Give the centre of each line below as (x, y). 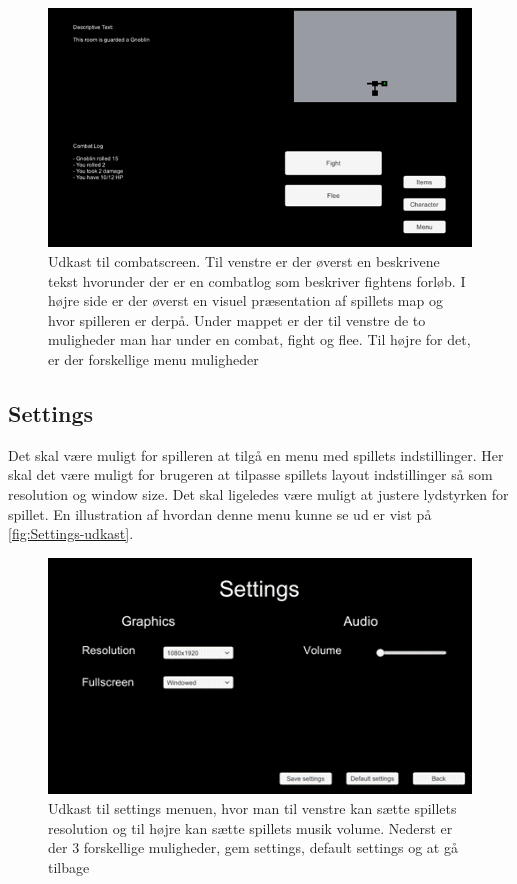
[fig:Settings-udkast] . (71, 533)
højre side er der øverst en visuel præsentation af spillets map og (245, 300)
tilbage (69, 866)
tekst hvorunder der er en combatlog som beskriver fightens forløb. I (257, 280)
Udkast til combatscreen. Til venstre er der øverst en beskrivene (244, 260)
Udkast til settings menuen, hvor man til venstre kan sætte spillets (252, 808)
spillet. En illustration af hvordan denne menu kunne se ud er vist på (220, 513)
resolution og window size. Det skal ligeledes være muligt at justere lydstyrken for (258, 493)
